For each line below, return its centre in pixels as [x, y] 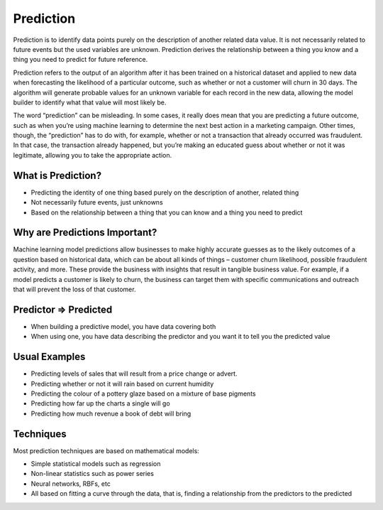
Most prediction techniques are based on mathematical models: [106, 450]
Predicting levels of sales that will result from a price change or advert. [134, 374]
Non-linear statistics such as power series [92, 474]
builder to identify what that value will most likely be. [90, 102]
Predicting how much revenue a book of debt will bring [111, 413]
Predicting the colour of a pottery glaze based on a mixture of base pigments [143, 394]
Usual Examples [49, 357]
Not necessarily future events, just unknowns [97, 202]
